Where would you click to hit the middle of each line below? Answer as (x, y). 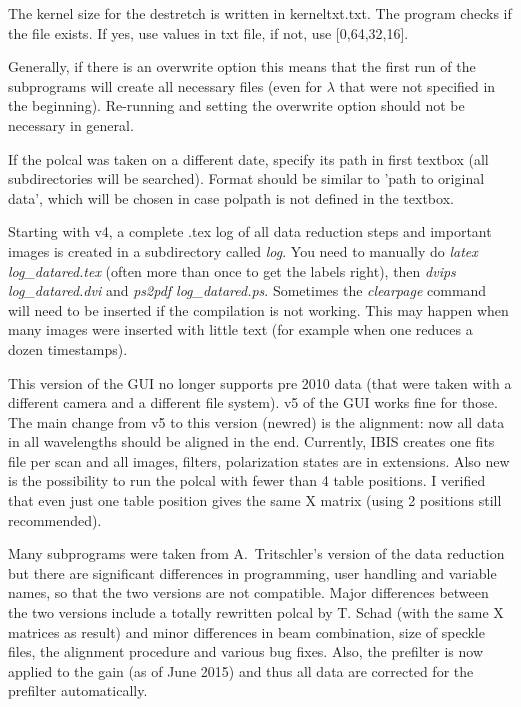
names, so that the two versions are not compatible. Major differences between (248, 592)
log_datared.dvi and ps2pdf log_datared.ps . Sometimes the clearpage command (247, 290)
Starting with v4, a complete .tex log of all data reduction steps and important (250, 231)
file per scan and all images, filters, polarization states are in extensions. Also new (259, 460)
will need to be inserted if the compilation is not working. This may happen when (258, 309)
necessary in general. (71, 124)
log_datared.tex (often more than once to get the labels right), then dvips (232, 270)
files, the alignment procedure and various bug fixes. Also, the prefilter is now (246, 651)
